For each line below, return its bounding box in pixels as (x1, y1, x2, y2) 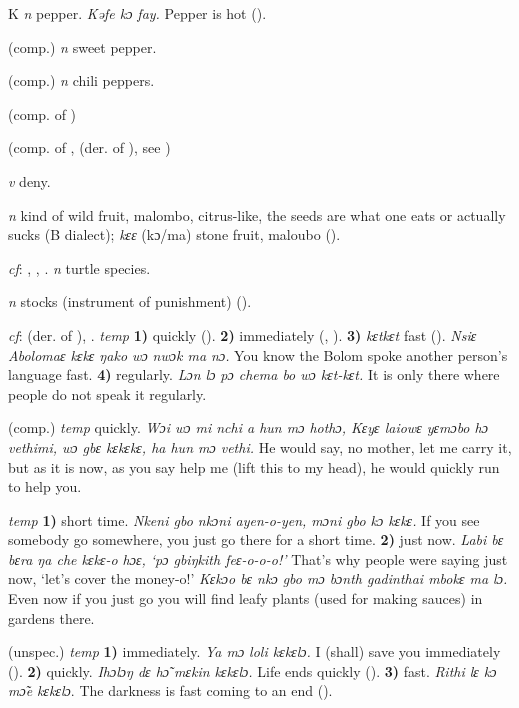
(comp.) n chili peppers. (8, 70, 155, 91)
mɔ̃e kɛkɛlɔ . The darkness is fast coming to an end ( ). (8, 680, 333, 701)
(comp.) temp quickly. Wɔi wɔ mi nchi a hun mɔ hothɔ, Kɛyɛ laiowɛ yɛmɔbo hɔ (8, 417, 488, 438)
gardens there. (8, 607, 95, 628)
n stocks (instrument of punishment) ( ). (8, 291, 252, 312)
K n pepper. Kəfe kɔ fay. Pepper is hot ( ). (8, 3, 267, 23)
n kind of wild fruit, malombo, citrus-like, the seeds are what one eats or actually (8, 204, 506, 225)
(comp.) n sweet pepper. (8, 36, 157, 57)
